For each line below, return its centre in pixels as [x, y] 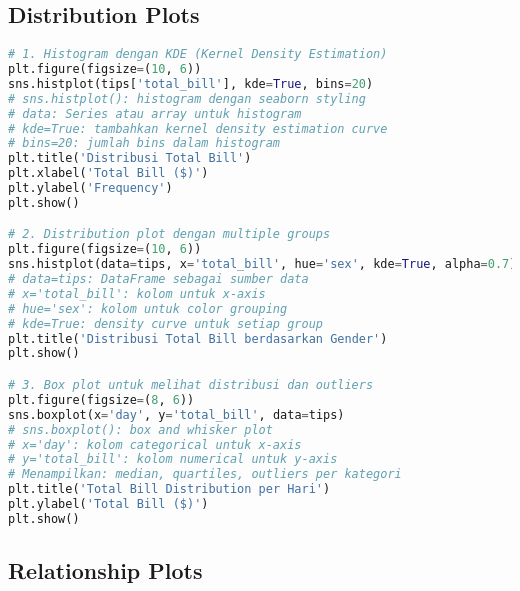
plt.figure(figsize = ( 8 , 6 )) [101, 399]
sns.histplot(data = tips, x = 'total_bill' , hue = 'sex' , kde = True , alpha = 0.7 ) [262, 264]
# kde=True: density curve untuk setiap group [165, 323]
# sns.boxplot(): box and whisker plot [140, 429]
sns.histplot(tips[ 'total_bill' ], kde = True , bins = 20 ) [191, 83]
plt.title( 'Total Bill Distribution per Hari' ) [169, 489]
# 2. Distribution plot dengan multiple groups [169, 234]
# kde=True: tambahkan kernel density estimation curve [198, 128]
